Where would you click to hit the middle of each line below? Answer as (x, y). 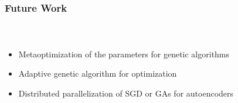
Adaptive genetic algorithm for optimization (98, 73)
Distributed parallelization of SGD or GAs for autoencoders (126, 93)
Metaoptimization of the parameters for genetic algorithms (124, 54)
